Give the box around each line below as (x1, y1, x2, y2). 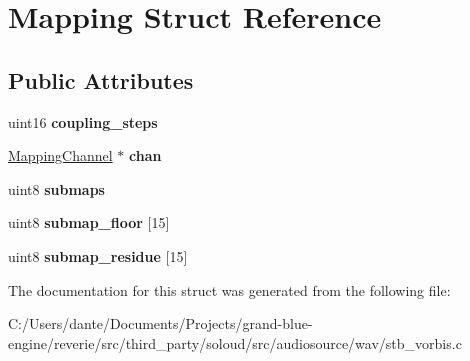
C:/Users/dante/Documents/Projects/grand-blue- (8, 313, 313, 334)
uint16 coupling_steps (8, 111, 158, 132)
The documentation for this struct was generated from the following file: (8, 279, 451, 300)
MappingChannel (8, 145, 113, 166)
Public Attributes (8, 64, 194, 95)
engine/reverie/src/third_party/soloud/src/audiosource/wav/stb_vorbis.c (8, 332, 462, 353)
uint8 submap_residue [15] (8, 245, 188, 266)
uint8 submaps (8, 178, 105, 199)
